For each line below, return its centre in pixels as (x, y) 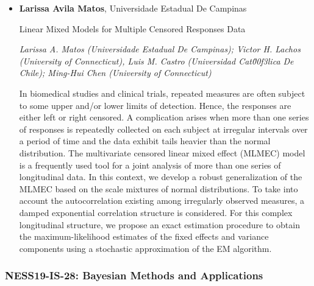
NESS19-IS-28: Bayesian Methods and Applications (134, 275)
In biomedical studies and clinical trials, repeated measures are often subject (162, 93)
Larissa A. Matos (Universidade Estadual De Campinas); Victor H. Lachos (160, 49)
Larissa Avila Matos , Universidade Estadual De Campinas (133, 8)
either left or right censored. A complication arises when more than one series (164, 117)
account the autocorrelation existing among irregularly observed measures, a (162, 201)
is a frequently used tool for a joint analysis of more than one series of (150, 165)
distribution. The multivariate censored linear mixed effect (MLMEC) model (162, 152)
